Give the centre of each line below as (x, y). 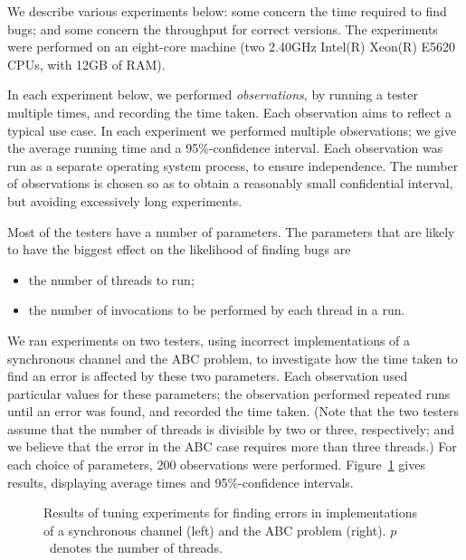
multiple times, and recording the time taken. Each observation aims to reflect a (229, 112)
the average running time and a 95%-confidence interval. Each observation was (225, 148)
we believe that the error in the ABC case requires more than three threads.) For (232, 446)
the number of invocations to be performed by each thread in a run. (217, 310)
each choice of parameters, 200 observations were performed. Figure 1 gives (216, 465)
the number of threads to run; (111, 279)
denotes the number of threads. (136, 548)
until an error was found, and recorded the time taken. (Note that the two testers (233, 411)
